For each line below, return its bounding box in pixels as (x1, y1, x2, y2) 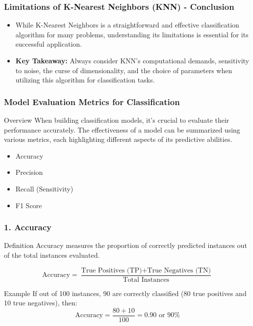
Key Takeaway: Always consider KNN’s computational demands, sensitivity (15, 55, 249, 65)
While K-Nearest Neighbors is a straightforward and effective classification (15, 20, 239, 30)
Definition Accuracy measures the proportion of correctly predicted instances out (4, 240, 247, 250)
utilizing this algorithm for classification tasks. (15, 75, 155, 85)
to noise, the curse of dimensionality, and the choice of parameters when (15, 65, 232, 75)
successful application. (15, 39, 82, 49)
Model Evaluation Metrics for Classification (4, 95, 180, 108)
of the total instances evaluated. (4, 249, 100, 260)
